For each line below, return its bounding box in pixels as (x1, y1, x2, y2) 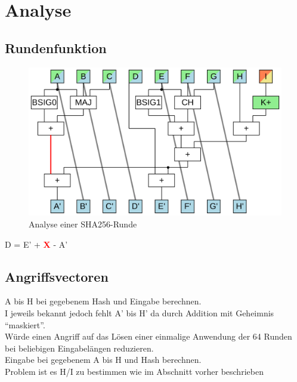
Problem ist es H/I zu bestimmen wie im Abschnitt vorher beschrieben (5, 365, 264, 377)
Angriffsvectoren (5, 267, 109, 285)
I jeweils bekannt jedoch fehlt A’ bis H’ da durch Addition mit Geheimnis (5, 307, 274, 319)
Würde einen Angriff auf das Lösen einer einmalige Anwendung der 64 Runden (5, 330, 292, 343)
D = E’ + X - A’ (5, 238, 68, 250)
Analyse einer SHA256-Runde (29, 218, 137, 230)
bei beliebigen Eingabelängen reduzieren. (5, 341, 154, 354)
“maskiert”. (5, 318, 45, 331)
